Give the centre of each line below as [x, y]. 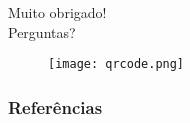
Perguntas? [42, 31]
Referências [55, 106]
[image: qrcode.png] [116, 64]
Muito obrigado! [57, 12]
